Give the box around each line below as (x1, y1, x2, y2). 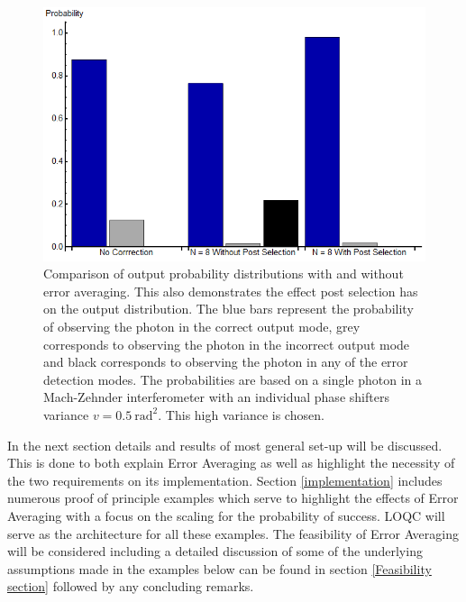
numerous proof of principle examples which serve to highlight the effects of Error (7, 488, 459, 507)
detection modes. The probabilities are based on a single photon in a (43, 369, 422, 388)
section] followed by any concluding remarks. (7, 577, 254, 596)
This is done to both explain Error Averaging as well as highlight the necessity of (7, 453, 455, 472)
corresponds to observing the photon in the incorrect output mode (43, 334, 410, 353)
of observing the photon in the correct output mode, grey (43, 317, 361, 335)
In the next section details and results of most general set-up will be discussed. (7, 435, 443, 454)
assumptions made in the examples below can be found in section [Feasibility (7, 559, 432, 578)
